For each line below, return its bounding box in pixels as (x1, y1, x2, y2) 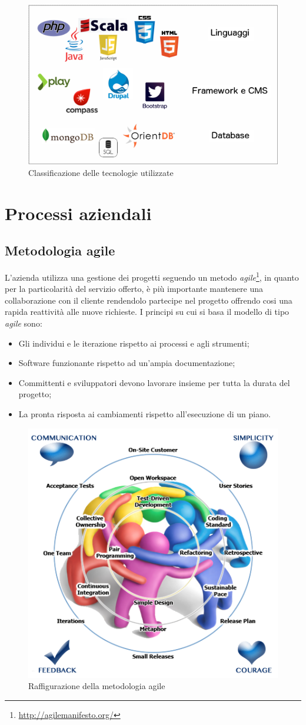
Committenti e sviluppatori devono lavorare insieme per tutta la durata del (18, 376, 290, 388)
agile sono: (5, 317, 42, 329)
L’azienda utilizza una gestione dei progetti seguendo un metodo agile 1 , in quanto (5, 269, 299, 283)
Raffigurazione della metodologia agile (28, 680, 165, 692)
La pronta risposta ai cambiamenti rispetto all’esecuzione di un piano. (18, 407, 271, 420)
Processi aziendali (5, 201, 152, 225)
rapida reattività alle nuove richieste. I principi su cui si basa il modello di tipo (5, 305, 290, 318)
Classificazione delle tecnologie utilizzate (28, 166, 174, 178)
